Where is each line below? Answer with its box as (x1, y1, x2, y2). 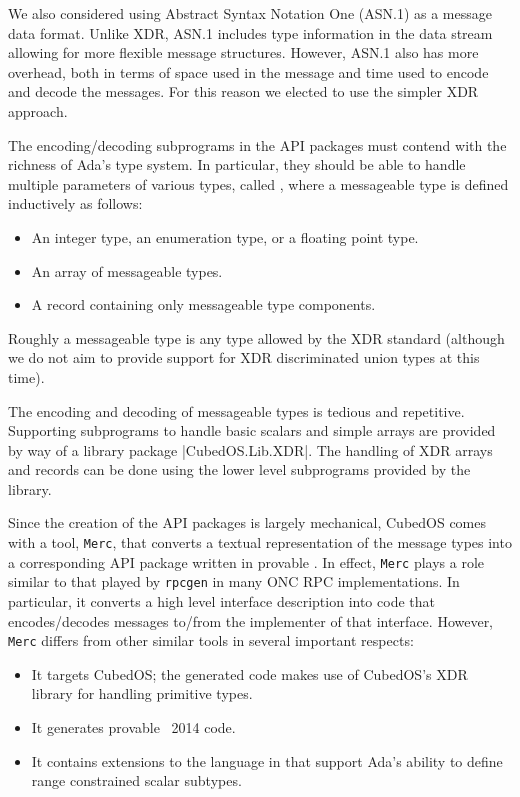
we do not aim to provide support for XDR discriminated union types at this (8, 347, 480, 368)
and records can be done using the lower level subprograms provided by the (8, 459, 471, 480)
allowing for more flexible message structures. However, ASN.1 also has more (8, 42, 479, 63)
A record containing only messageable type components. (31, 294, 376, 315)
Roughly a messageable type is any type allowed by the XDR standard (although (8, 327, 505, 348)
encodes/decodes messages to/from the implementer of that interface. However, (8, 610, 494, 631)
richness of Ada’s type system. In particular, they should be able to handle (8, 154, 466, 175)
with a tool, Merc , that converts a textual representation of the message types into (8, 532, 512, 553)
